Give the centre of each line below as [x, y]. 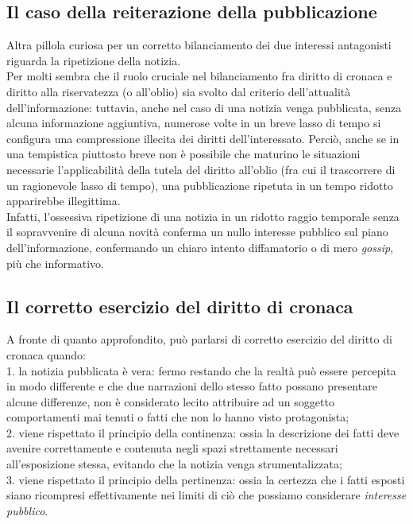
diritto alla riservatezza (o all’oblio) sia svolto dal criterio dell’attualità [179, 91]
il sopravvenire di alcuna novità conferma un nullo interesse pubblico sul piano [197, 232]
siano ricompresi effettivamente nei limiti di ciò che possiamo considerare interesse [206, 495]
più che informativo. [55, 263]
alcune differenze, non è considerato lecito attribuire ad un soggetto [170, 401]
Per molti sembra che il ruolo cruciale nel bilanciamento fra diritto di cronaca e [199, 76]
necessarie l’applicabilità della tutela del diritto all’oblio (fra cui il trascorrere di [201, 169]
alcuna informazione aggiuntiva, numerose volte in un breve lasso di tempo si [194, 123]
